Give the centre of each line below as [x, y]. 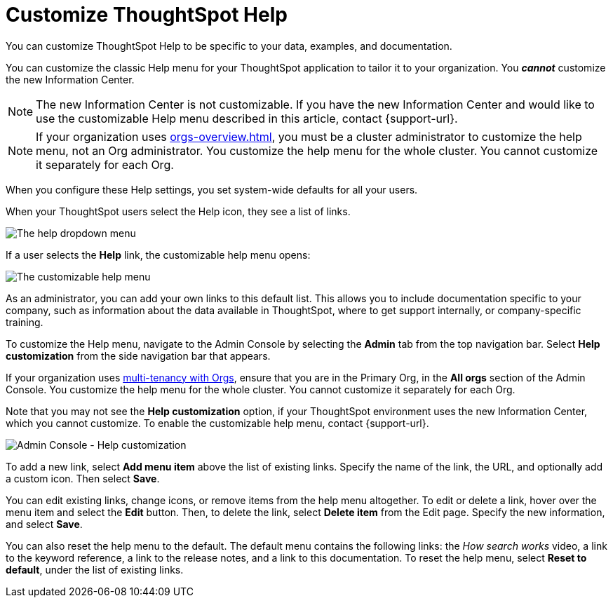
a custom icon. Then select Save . [83, 478]
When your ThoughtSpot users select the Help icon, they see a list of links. [178, 211]
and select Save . [44, 524]
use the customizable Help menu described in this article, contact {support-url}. [247, 118]
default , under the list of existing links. [95, 569]
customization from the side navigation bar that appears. [138, 355]
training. [25, 322]
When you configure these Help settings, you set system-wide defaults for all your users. [212, 189]
